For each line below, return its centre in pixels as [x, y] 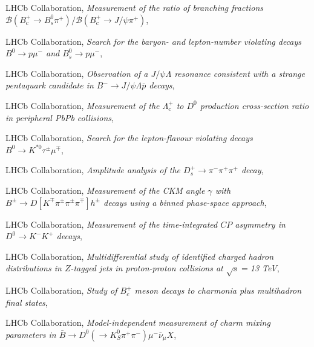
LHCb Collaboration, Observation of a [77, 73]
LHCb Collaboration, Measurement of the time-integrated [112, 224]
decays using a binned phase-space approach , [185, 202]
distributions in [34, 268]
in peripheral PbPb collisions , [60, 117]
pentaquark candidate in [50, 85]
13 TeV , [265, 268]
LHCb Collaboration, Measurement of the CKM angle [105, 190]
